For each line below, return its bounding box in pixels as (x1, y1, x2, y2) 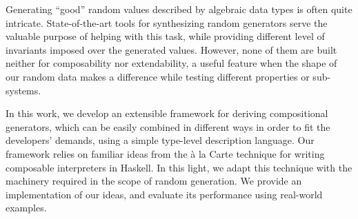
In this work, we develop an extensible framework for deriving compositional (6, 106, 328, 121)
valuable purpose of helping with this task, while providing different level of (6, 29, 325, 43)
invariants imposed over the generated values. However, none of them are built (6, 42, 337, 56)
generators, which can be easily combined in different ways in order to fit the (6, 119, 330, 134)
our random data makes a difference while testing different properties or (6, 69, 310, 83)
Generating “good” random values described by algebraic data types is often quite (6, 2, 352, 16)
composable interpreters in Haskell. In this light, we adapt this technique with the (6, 160, 352, 174)
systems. (6, 83, 41, 97)
